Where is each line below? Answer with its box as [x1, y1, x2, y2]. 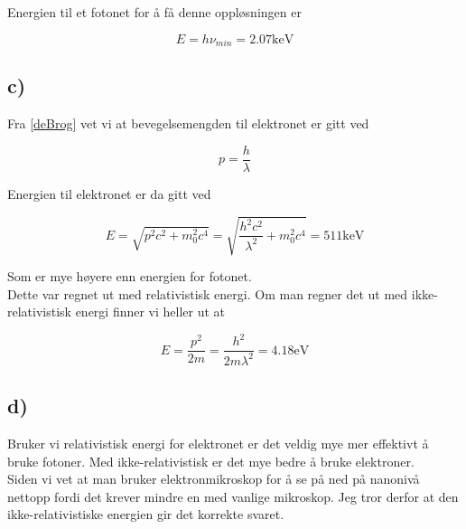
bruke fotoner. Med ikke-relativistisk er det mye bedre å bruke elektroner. [7, 451, 415, 470]
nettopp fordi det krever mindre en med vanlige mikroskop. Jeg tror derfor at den [7, 486, 459, 505]
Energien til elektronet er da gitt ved [7, 184, 211, 203]
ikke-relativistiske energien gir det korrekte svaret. [7, 505, 284, 524]
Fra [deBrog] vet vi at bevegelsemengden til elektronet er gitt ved [7, 114, 369, 133]
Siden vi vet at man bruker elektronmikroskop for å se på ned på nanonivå [7, 469, 420, 488]
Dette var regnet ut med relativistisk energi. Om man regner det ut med [7, 284, 408, 303]
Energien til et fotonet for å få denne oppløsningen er [7, 3, 302, 21]
